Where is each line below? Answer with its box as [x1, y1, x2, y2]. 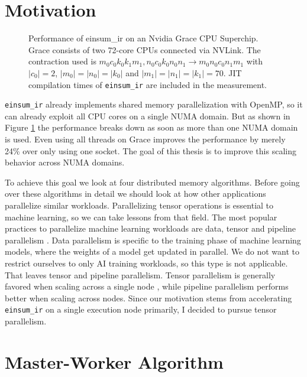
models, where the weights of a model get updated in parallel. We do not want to [5, 245, 299, 258]
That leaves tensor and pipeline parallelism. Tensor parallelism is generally [5, 268, 276, 281]
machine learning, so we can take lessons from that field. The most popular [5, 210, 277, 223]
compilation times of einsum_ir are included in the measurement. [28, 78, 267, 90]
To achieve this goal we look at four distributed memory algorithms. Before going [5, 175, 300, 188]
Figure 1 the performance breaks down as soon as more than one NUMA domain [5, 121, 298, 134]
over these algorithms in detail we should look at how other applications [5, 187, 266, 200]
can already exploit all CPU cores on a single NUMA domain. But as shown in [5, 109, 290, 122]
